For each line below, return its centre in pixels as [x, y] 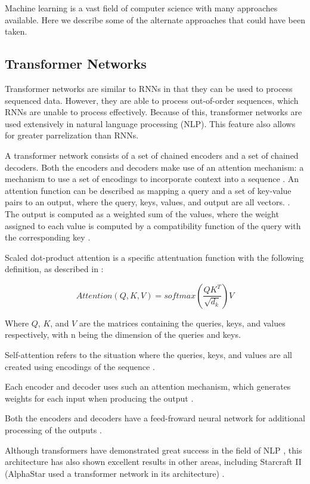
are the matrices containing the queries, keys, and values [182, 323]
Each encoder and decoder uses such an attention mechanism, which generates [148, 386]
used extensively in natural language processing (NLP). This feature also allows [150, 123]
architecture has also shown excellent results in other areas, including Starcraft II [153, 462]
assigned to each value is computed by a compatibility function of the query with [153, 225]
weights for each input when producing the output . [99, 398]
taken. [16, 31]
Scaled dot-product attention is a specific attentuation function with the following [154, 257]
